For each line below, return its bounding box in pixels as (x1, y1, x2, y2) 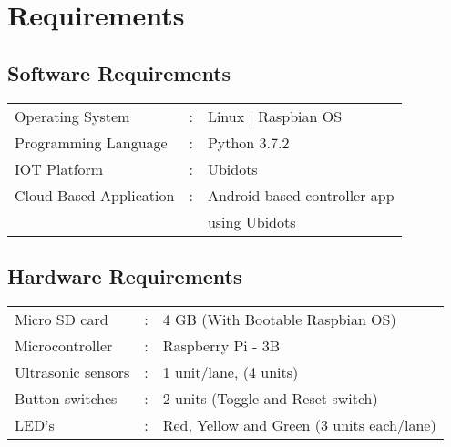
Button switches (15, 387, 118, 409)
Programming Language (15, 131, 168, 153)
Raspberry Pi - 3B (162, 334, 281, 356)
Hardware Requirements (7, 261, 242, 290)
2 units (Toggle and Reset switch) (162, 387, 378, 409)
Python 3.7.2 (207, 131, 290, 153)
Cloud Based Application (15, 184, 175, 206)
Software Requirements (7, 58, 231, 86)
